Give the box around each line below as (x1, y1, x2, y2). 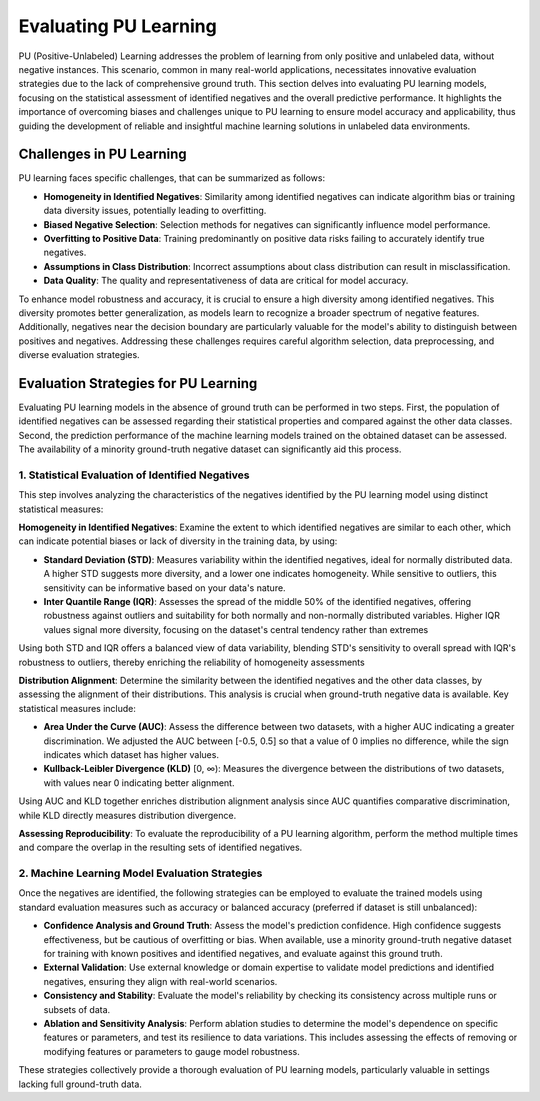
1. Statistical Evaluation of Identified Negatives (18, 468, 250, 482)
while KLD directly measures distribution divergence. (18, 809, 237, 821)
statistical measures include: (18, 702, 137, 714)
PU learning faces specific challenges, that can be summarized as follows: (18, 172, 325, 184)
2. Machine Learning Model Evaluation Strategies (18, 866, 263, 880)
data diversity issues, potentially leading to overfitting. (43, 205, 267, 217)
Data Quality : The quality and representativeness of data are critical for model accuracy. (43, 275, 409, 287)
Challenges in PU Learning (18, 146, 187, 163)
